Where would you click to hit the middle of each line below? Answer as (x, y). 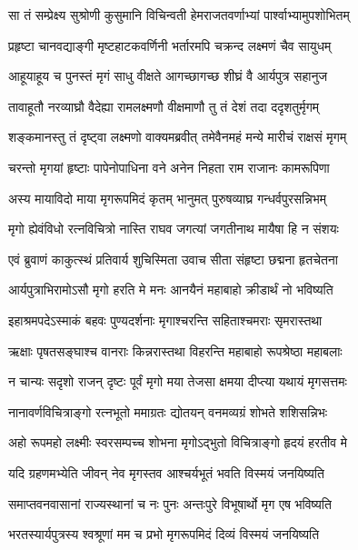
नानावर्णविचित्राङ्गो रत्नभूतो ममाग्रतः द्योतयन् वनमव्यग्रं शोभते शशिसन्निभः (168, 411)
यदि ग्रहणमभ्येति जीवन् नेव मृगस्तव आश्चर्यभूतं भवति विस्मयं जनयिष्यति (166, 472)
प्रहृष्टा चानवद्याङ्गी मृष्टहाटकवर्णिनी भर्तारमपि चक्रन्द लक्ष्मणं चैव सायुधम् (170, 45)
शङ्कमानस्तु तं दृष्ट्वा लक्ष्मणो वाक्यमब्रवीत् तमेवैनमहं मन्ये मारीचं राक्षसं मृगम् (178, 137)
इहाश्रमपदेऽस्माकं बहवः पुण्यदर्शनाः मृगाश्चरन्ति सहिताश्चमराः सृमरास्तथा (165, 320)
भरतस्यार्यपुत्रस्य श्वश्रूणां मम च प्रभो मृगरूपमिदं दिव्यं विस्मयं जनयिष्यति (164, 534)
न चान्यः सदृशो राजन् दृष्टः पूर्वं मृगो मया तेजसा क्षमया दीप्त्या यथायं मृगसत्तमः (178, 381)
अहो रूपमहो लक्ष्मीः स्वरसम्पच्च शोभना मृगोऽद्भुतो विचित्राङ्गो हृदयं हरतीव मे (178, 442)
